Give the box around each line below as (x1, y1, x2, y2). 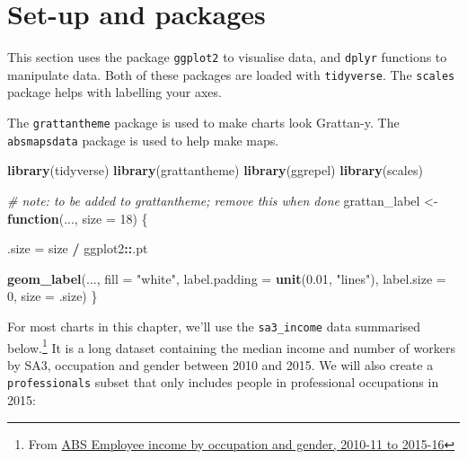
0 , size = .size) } (7, 287, 98, 305)
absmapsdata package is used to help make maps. (7, 130, 279, 149)
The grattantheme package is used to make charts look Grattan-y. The (7, 113, 400, 132)
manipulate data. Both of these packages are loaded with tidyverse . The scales (7, 65, 455, 84)
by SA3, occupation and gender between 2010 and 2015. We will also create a (7, 355, 434, 374)
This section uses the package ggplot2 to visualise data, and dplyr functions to (7, 48, 447, 66)
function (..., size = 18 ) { (7, 208, 148, 227)
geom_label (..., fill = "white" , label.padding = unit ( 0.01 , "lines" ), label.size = (7, 269, 446, 287)
